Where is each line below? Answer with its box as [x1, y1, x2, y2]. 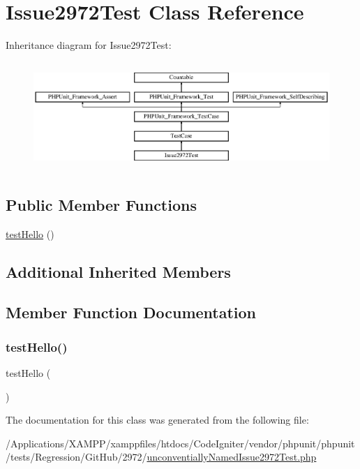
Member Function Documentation [6, 301, 257, 323]
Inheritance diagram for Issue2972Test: [6, 38, 172, 52]
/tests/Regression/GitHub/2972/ [6, 449, 147, 464]
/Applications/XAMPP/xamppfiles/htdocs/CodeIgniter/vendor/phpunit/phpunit [6, 435, 355, 450]
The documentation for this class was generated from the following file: [6, 412, 309, 427]
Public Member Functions [6, 193, 197, 215]
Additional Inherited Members [6, 260, 231, 282]
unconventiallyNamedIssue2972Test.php [147, 449, 317, 464]
